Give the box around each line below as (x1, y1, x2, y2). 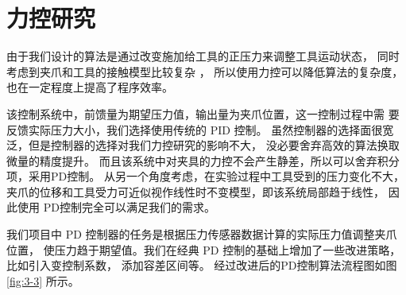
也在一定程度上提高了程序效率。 (6, 79, 173, 95)
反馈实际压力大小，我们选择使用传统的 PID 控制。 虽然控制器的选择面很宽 (6, 121, 394, 138)
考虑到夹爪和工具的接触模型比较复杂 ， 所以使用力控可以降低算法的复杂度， (6, 63, 404, 80)
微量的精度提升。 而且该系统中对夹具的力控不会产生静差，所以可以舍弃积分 (6, 152, 400, 169)
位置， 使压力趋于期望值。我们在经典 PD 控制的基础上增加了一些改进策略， (6, 241, 401, 258)
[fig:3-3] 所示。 (6, 272, 79, 289)
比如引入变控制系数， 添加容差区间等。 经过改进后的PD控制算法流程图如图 (6, 257, 397, 274)
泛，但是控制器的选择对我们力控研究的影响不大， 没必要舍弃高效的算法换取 (6, 137, 400, 153)
